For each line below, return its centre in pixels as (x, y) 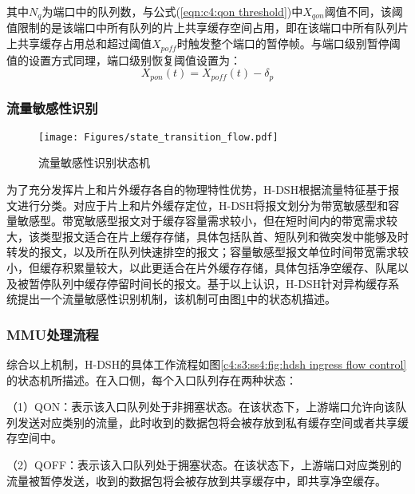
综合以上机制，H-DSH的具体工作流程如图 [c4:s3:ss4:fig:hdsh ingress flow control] (207, 364)
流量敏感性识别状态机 (94, 162)
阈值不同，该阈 (364, 11)
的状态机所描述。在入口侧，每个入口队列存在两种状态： (152, 379)
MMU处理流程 (53, 334)
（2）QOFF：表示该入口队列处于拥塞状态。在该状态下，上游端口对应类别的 (204, 464)
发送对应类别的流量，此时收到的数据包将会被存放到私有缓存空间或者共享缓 (213, 422)
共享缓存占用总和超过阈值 (84, 43)
